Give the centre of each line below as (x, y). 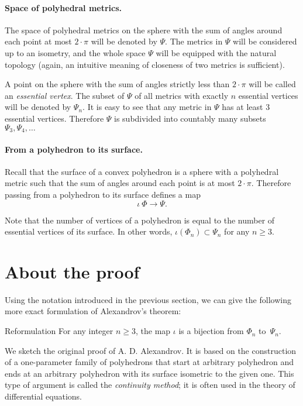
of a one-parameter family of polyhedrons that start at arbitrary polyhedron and (149, 362)
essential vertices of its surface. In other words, (89, 231)
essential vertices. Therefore (54, 118)
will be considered (265, 41)
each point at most (38, 41)
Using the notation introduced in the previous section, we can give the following (148, 299)
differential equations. (43, 396)
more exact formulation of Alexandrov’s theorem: (93, 311)
